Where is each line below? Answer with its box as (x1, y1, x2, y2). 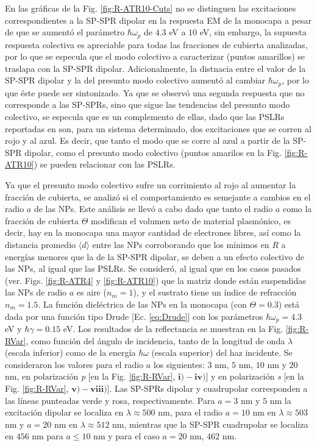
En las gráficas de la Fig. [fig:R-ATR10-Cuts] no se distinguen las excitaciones (5, 2, 296, 14)
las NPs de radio (5, 286, 67, 299)
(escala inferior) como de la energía (5, 346, 136, 359)
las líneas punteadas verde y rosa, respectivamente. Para (5, 394, 215, 406)
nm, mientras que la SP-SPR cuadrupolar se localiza (112, 417, 308, 430)
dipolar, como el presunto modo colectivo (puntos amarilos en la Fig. (24, 146, 282, 158)
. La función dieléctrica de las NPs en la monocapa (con (38, 297, 247, 310)
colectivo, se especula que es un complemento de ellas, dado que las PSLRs (5, 110, 285, 123)
